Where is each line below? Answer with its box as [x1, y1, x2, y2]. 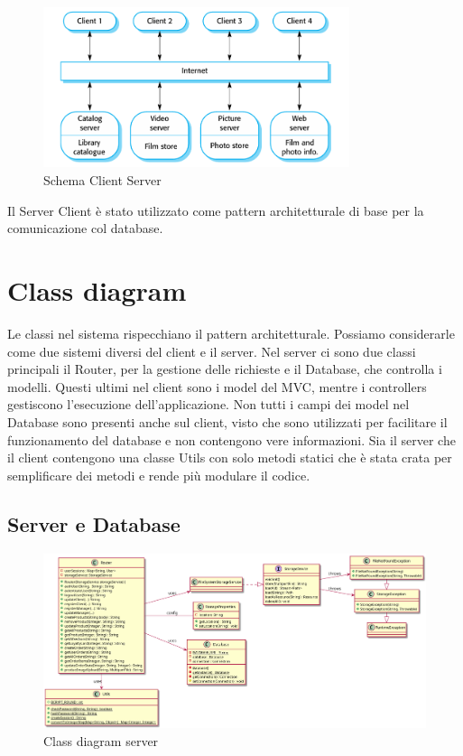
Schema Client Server [43, 171, 162, 190]
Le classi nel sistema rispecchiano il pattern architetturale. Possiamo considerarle [7, 323, 455, 342]
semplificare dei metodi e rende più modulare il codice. [7, 465, 310, 484]
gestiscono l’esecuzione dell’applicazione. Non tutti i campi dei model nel [7, 395, 410, 414]
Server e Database [7, 509, 181, 537]
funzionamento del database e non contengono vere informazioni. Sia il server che [7, 430, 456, 449]
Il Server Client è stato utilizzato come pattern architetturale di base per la [7, 201, 424, 219]
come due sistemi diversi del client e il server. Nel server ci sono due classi [7, 341, 416, 360]
